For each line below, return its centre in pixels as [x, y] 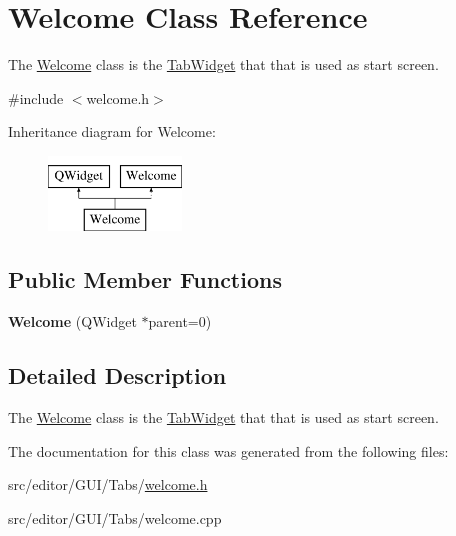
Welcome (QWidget [72, 321]
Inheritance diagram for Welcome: [112, 131]
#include [36, 97]
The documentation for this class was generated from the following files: [228, 450]
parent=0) [180, 321]
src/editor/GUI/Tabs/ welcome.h [108, 484]
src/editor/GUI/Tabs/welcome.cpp [115, 517]
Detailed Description [117, 375]
